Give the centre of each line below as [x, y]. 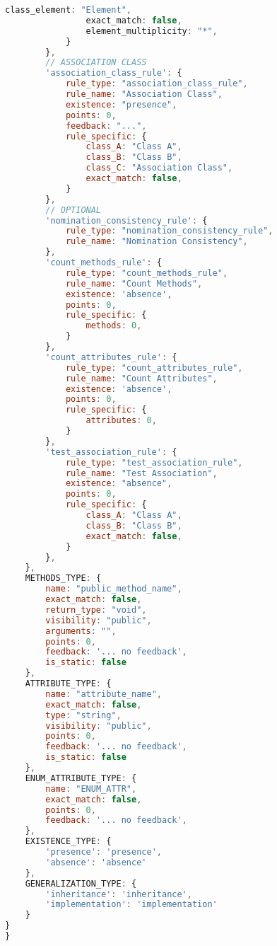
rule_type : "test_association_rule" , [154, 462]
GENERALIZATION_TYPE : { [81, 883]
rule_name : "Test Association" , [141, 473]
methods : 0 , [114, 326]
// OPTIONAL [73, 210]
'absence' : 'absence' [96, 862]
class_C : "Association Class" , [159, 168]
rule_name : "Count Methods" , [134, 283]
